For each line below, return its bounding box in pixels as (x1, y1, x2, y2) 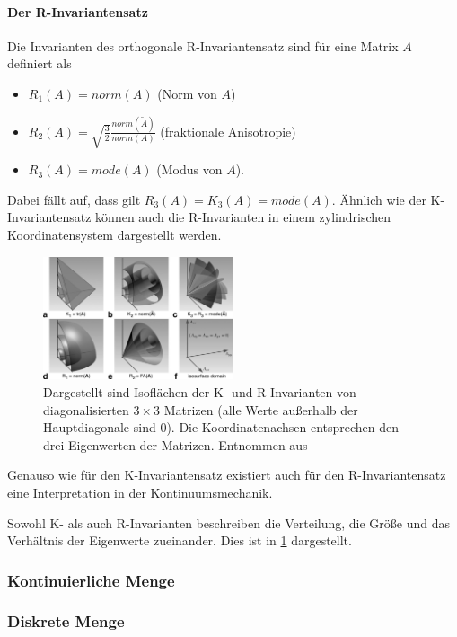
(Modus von (156, 160, 223, 179)
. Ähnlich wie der (331, 190, 426, 208)
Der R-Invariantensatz (7, 2, 148, 21)
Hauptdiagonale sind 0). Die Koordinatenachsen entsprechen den (43, 418, 400, 437)
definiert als (7, 54, 72, 73)
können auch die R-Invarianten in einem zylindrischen (95, 208, 391, 226)
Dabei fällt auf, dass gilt (7, 190, 141, 208)
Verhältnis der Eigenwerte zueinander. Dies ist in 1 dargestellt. (7, 531, 352, 550)
